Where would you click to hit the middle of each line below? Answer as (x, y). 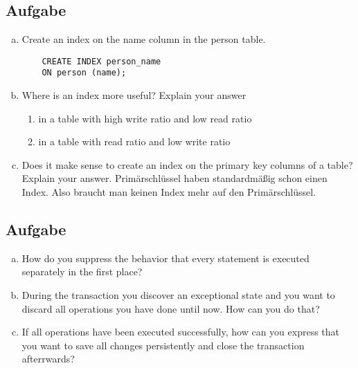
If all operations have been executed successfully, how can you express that (181, 332)
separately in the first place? (82, 272)
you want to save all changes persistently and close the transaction (163, 345)
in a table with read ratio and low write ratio (134, 141)
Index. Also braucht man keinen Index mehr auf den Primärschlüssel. (169, 192)
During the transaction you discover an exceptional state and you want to (178, 295)
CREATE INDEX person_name (101, 61)
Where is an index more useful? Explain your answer (134, 95)
